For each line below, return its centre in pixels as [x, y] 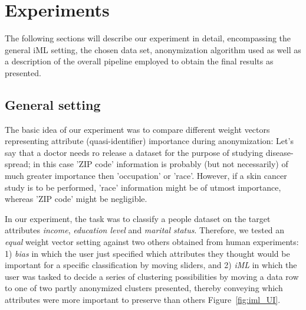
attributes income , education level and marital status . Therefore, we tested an [145, 230]
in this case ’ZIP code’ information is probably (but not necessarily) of [161, 164]
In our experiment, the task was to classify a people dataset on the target [138, 218]
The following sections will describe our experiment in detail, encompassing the [148, 38]
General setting [53, 104]
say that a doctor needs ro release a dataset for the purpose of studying [134, 152]
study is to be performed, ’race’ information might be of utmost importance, [143, 187]
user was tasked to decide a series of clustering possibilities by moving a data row [152, 276]
